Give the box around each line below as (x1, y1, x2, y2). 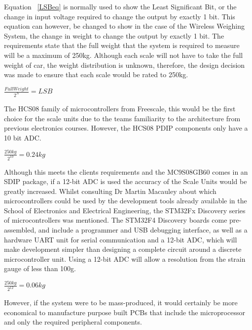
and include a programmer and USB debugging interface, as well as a (38, 225, 248, 235)
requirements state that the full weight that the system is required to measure (4, 40, 240, 50)
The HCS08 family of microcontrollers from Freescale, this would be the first (4, 103, 236, 113)
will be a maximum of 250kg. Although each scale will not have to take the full (4, 49, 243, 60)
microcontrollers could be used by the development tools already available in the (4, 195, 247, 206)
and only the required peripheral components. (4, 317, 142, 327)
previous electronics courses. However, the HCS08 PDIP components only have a (4, 123, 248, 133)
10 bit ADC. (4, 132, 41, 142)
